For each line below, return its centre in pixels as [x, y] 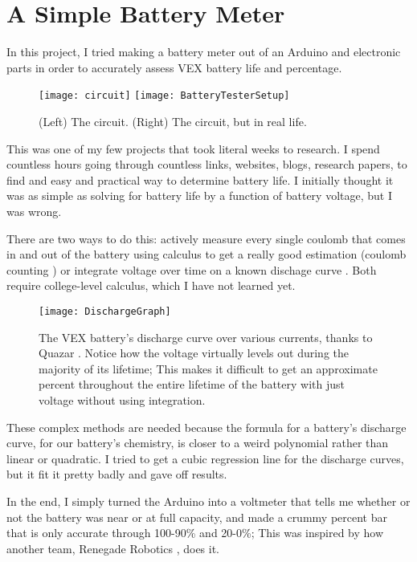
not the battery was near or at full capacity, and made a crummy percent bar [197, 517]
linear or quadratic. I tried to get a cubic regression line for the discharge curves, [205, 458]
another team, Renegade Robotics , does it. [113, 548]
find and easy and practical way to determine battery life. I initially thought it [200, 179]
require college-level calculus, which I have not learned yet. [151, 285]
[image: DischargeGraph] [105, 311]
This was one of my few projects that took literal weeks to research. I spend [193, 148]
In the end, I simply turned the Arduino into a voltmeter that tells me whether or [208, 501]
